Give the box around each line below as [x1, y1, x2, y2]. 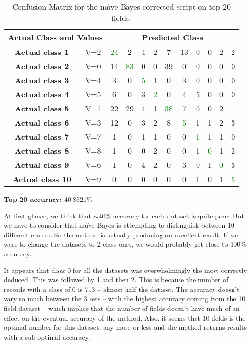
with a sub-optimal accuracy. [4, 331, 90, 342]
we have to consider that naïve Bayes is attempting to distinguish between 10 [4, 220, 234, 230]
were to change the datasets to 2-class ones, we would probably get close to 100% [4, 239, 246, 249]
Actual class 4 [15, 89, 69, 100]
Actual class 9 [15, 159, 69, 170]
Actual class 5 [15, 103, 69, 114]
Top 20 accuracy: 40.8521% [4, 194, 92, 204]
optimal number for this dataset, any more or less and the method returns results [4, 322, 247, 332]
